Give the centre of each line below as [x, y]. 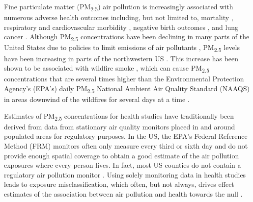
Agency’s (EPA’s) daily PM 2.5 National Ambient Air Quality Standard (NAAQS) [127, 89]
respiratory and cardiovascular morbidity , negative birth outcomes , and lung [121, 27]
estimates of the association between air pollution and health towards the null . [123, 193]
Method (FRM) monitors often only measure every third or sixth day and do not [126, 145]
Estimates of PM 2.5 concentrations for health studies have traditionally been [119, 116]
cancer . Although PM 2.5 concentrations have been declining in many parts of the [127, 37]
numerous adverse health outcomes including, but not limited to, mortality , [119, 17]
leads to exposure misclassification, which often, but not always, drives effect [119, 184]
